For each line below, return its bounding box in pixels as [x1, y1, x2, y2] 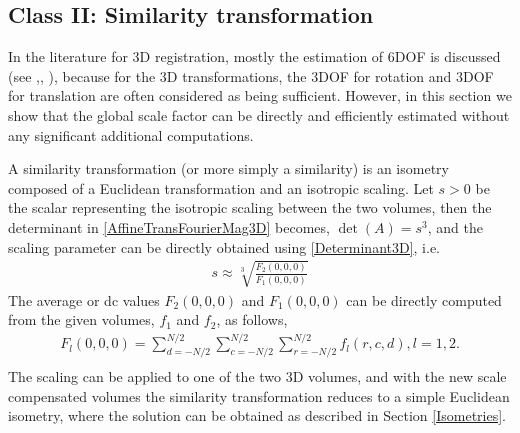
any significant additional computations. [8, 124, 254, 145]
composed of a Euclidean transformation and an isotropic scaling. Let [8, 177, 434, 198]
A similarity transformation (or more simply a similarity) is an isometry [8, 158, 449, 179]
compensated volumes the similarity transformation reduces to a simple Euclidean [8, 385, 510, 406]
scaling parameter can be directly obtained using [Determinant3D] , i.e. [8, 236, 441, 257]
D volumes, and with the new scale [292, 366, 507, 387]
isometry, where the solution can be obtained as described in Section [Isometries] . [8, 405, 507, 426]
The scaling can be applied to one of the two [8, 366, 282, 387]
